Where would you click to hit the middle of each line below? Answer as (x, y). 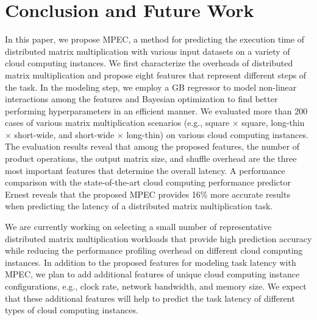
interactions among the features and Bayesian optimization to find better (141, 99)
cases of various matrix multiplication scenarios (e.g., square (117, 123)
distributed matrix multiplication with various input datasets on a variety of (148, 51)
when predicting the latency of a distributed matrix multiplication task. (139, 206)
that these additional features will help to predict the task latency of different (150, 298)
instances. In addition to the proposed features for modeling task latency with (151, 262)
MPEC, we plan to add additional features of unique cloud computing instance (152, 274)
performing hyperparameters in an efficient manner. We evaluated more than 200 (156, 110)
